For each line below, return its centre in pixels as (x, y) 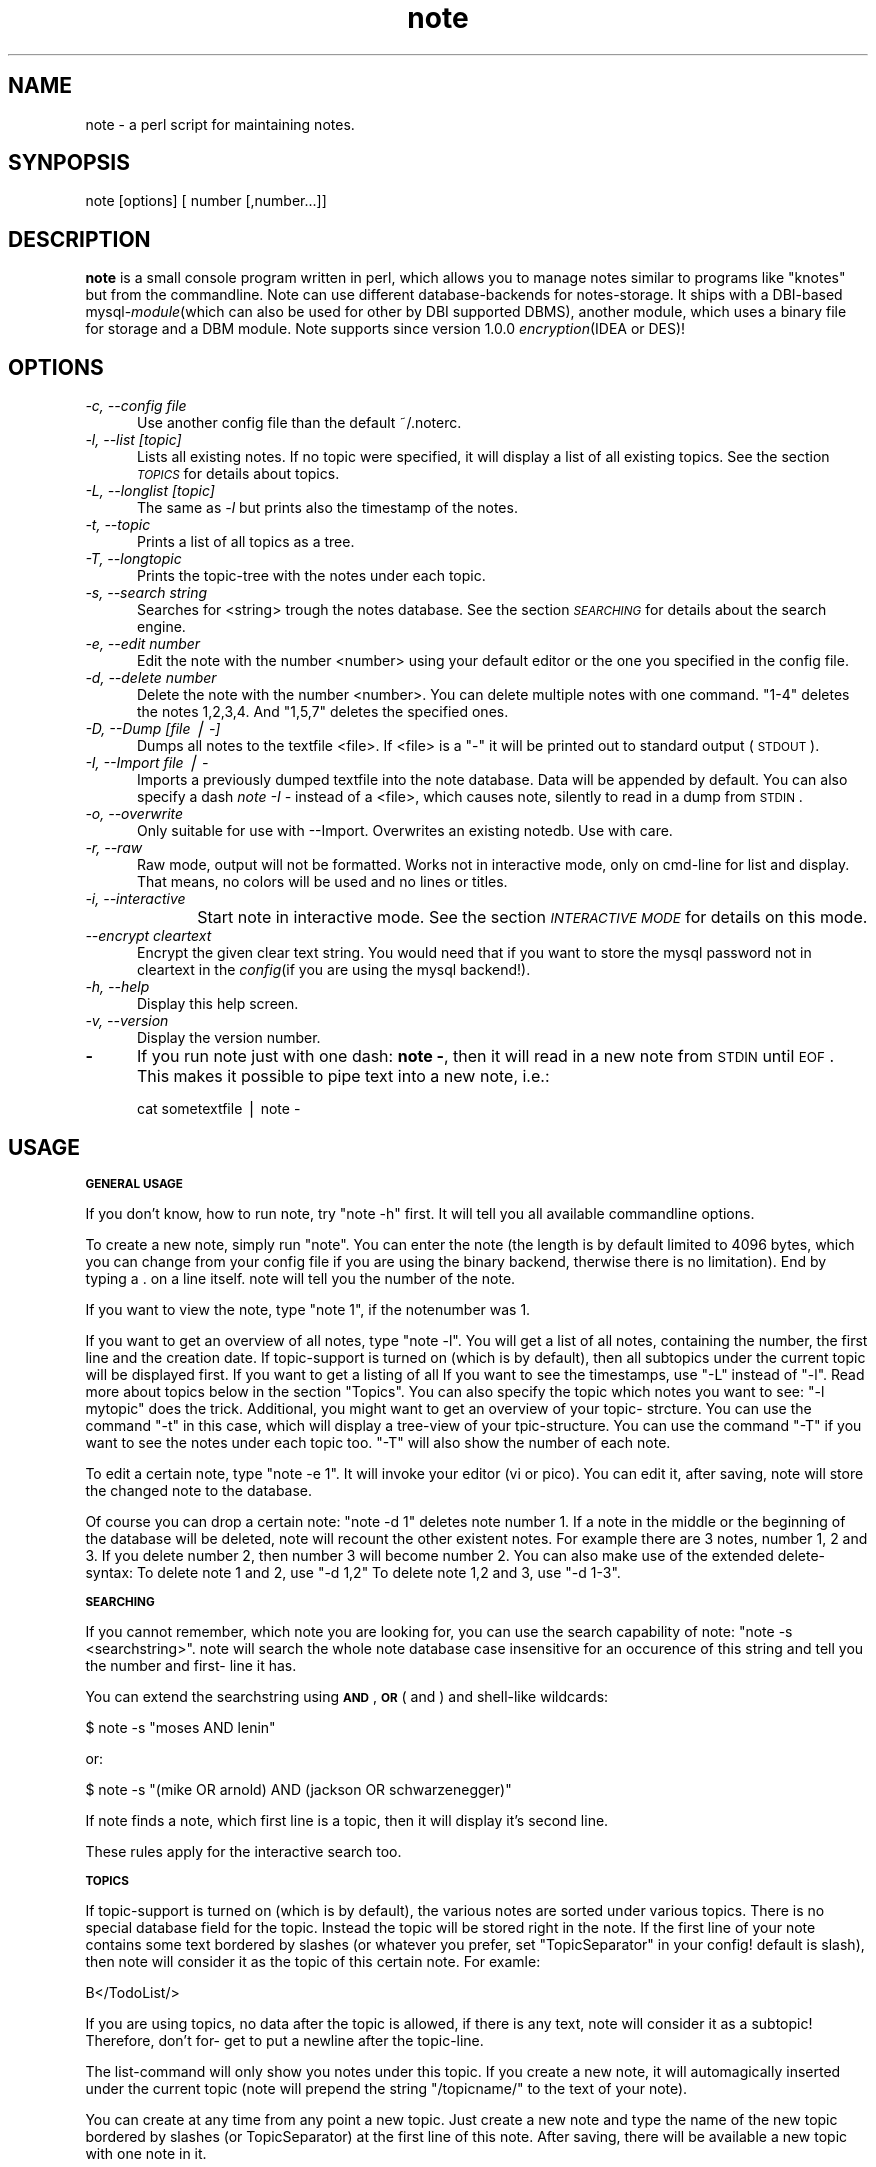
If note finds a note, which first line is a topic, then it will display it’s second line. (347, 1820)
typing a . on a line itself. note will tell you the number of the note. (300, 1278)
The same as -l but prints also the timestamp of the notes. (327, 508)
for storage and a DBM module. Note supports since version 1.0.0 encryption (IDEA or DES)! (385, 329)
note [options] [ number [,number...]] (206, 201)
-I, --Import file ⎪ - (147, 763)
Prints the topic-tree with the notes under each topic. (311, 576)
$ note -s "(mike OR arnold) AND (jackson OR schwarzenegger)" (298, 1789)
